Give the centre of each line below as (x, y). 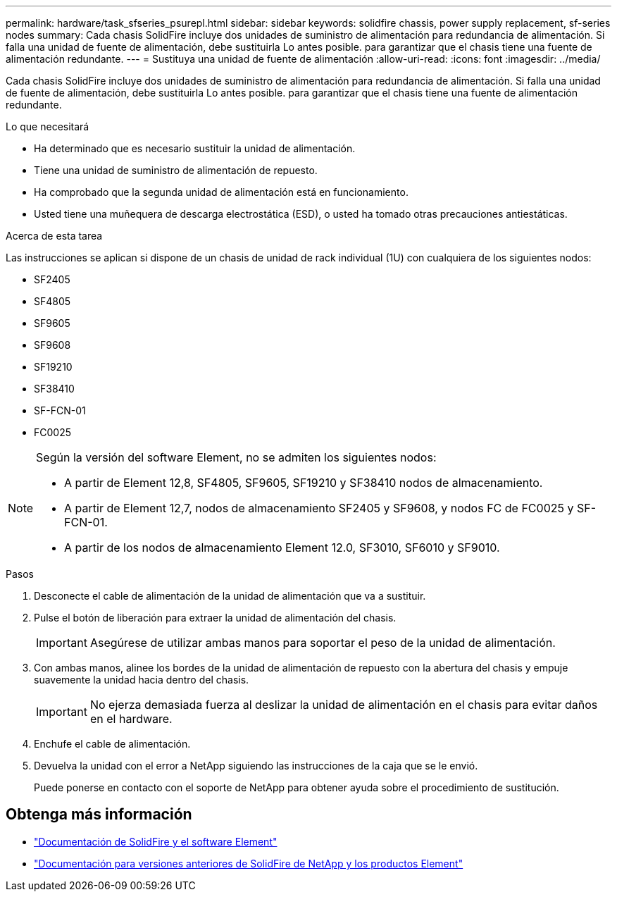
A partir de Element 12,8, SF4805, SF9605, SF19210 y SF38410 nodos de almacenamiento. (304, 483)
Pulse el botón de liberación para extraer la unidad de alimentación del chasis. (215, 618)
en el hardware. (131, 719)
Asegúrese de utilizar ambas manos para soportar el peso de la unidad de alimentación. (323, 643)
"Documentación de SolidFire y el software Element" (156, 841)
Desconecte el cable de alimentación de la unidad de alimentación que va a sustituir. (230, 596)
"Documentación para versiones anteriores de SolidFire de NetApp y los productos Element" (249, 863)
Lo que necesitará (48, 126)
